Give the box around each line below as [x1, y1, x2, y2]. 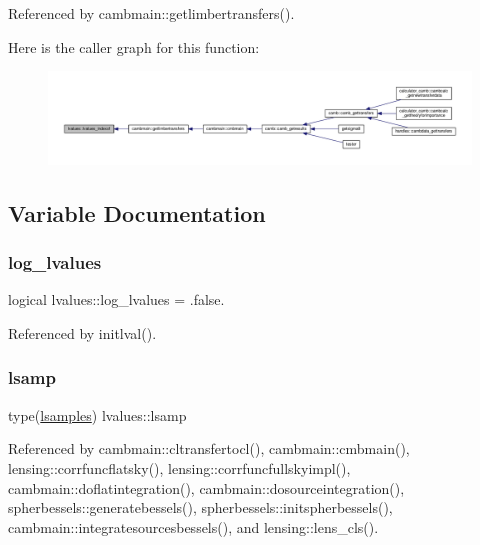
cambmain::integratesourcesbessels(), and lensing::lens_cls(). [8, 516, 379, 537]
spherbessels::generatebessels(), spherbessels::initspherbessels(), [8, 497, 393, 518]
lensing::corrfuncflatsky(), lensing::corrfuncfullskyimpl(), [8, 457, 351, 478]
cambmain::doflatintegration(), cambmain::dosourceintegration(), [8, 477, 405, 498]
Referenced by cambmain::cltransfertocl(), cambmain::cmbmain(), [8, 438, 410, 459]
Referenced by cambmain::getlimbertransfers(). [8, 3, 295, 23]
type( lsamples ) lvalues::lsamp [8, 404, 187, 425]
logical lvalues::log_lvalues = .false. [8, 289, 225, 310]
